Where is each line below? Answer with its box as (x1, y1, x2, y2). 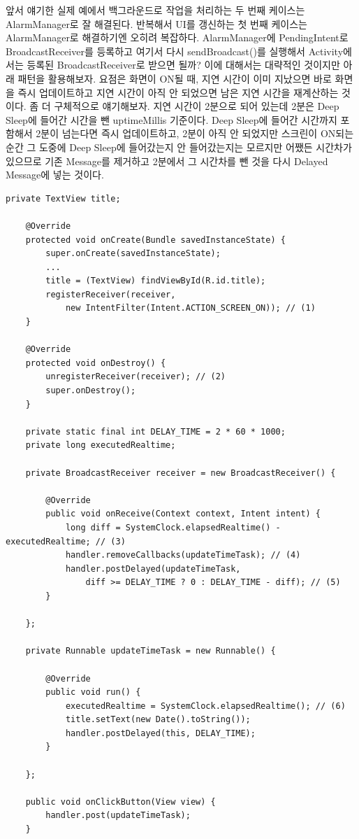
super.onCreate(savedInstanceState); (45, 248, 221, 259)
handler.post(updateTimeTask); (45, 810, 191, 821)
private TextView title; (6, 193, 121, 204)
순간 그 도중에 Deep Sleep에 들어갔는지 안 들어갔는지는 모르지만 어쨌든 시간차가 (6, 139, 352, 154)
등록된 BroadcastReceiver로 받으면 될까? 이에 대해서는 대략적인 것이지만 (27, 57, 340, 72)
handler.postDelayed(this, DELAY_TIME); (65, 728, 256, 738)
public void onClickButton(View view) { (25, 796, 216, 807)
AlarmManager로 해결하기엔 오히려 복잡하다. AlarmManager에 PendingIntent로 (6, 30, 349, 45)
